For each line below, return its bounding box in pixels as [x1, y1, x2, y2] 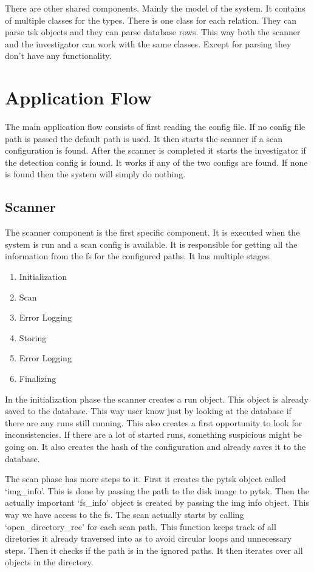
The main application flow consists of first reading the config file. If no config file [5, 120, 305, 133]
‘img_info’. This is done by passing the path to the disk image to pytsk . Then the [5, 484, 309, 497]
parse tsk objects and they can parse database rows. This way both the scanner [5, 26, 301, 38]
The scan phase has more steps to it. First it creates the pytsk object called [5, 472, 286, 485]
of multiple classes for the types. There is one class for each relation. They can [5, 13, 297, 26]
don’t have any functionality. [5, 49, 112, 62]
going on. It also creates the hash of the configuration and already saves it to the [5, 440, 306, 452]
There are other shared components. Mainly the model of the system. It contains [5, 2, 305, 14]
